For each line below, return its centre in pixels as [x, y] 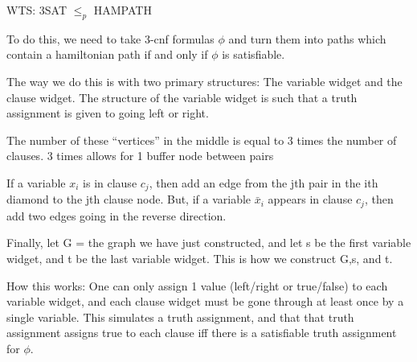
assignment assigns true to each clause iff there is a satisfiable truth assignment [202, 333]
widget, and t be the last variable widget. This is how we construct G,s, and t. [200, 259]
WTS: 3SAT [37, 10]
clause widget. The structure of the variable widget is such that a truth [182, 97]
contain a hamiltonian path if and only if [107, 54]
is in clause [110, 182]
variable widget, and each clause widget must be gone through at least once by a [205, 301]
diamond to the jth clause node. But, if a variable [129, 199]
